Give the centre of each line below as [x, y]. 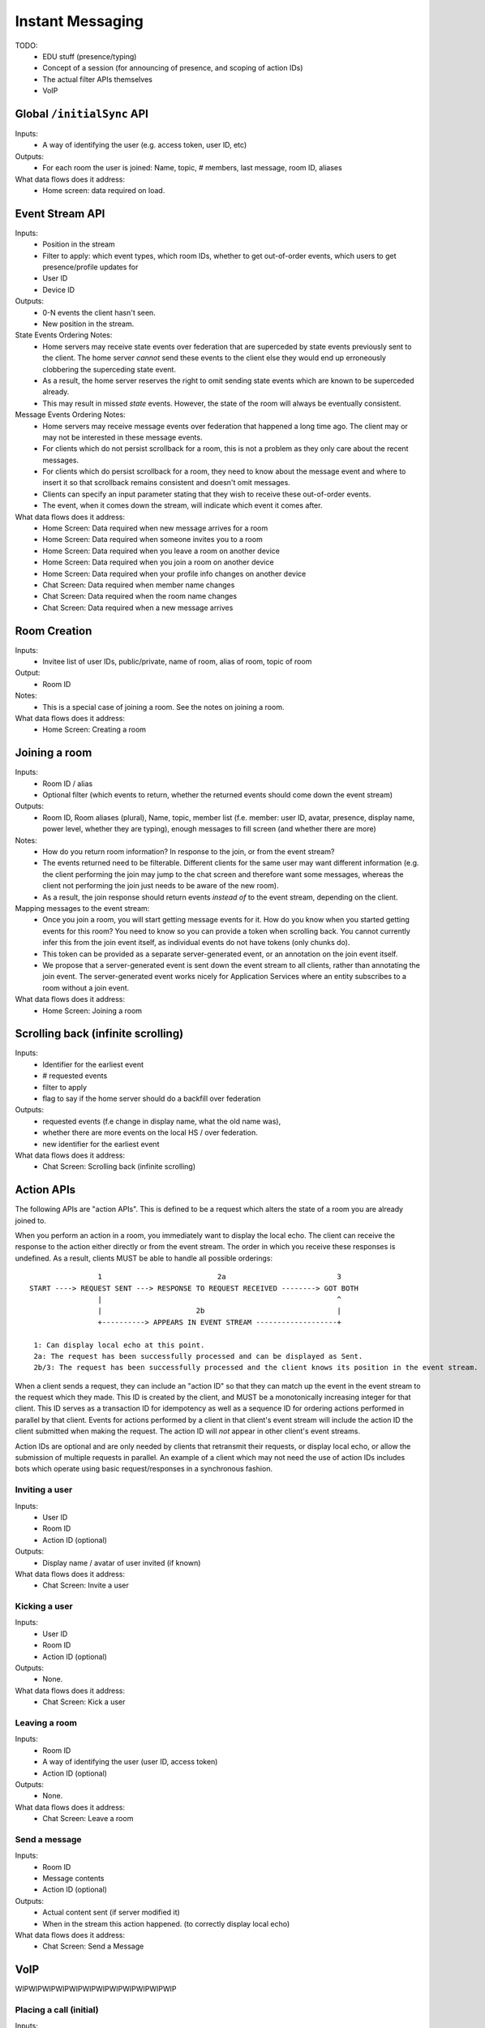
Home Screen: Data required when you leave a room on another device [161, 551]
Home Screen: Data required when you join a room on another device [159, 562]
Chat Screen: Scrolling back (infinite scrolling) [119, 1167]
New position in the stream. [88, 324]
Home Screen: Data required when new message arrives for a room [155, 528]
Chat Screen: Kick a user [84, 1702]
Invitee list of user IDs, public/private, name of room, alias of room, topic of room [177, 662]
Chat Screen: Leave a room [88, 1819]
